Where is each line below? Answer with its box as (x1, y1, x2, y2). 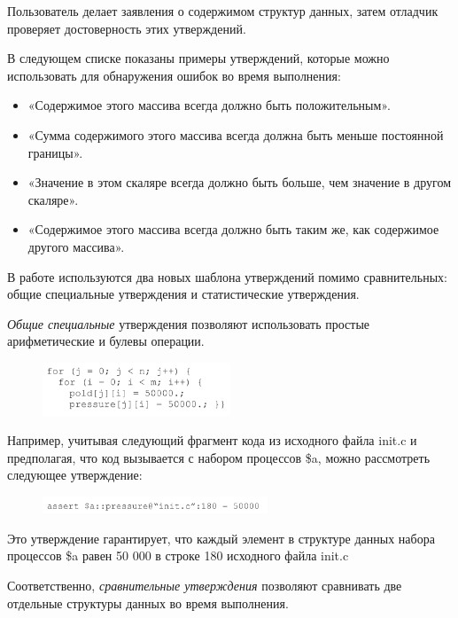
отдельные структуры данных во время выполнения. (7, 593, 289, 612)
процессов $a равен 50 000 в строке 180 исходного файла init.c (7, 546, 349, 565)
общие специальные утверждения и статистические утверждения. (7, 285, 360, 303)
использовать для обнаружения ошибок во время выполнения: (7, 66, 341, 84)
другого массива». (27, 237, 125, 255)
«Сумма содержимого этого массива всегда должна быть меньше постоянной (27, 125, 444, 144)
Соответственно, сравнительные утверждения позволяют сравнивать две (7, 575, 402, 594)
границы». (27, 143, 83, 161)
